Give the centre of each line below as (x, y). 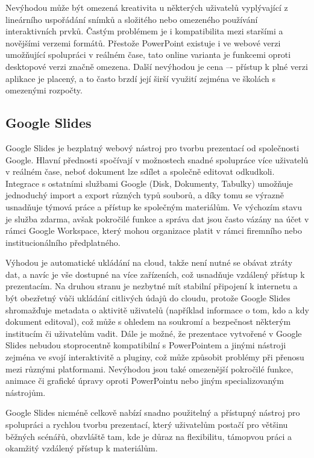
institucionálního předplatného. (63, 242)
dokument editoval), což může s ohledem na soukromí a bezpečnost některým (148, 322)
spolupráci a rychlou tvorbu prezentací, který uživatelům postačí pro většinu (147, 425)
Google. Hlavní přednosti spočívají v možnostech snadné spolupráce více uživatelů (157, 159)
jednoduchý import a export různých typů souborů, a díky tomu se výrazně (145, 195)
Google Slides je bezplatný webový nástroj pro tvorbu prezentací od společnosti (152, 147)
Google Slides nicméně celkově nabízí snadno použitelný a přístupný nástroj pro (153, 413)
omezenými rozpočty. (44, 90)
